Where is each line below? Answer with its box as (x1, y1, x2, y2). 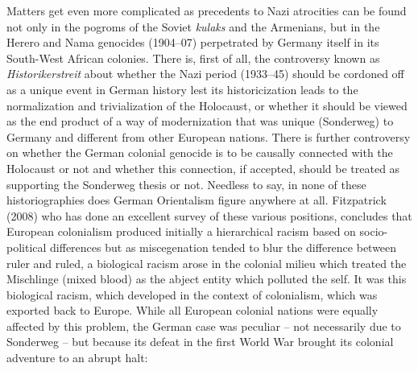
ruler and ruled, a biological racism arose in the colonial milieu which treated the (6, 254, 407, 271)
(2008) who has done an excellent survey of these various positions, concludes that (6, 207, 412, 224)
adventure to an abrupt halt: (6, 349, 148, 366)
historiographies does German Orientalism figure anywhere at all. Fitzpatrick (6, 192, 387, 208)
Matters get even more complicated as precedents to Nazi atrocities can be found (6, 2, 407, 19)
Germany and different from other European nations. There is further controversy (6, 128, 411, 145)
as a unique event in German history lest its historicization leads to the (6, 80, 358, 97)
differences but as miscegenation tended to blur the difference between (50, 238, 397, 255)
